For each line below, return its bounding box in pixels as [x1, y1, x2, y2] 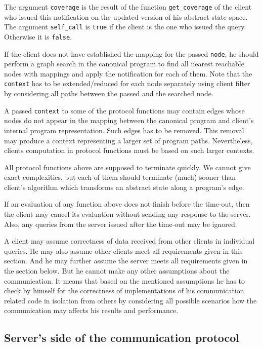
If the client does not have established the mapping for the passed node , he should [4, 48, 259, 59]
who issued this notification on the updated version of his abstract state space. [4, 11, 248, 22]
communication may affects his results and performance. [4, 305, 179, 316]
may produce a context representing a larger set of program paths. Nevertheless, [4, 135, 253, 145]
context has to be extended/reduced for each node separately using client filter [4, 78, 250, 89]
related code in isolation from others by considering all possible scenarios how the [4, 295, 257, 305]
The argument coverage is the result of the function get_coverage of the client [4, 2, 252, 12]
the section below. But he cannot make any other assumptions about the [4, 265, 230, 276]
